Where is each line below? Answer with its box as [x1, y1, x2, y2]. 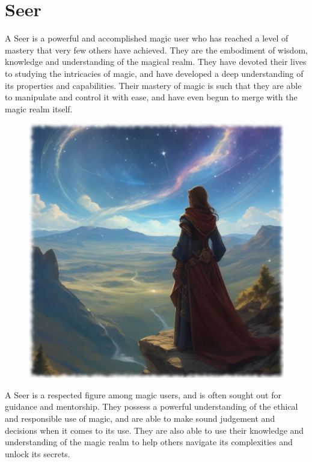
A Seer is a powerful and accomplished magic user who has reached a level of [5, 32, 289, 44]
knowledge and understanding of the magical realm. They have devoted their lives [5, 55, 307, 68]
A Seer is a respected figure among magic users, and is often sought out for [5, 388, 281, 401]
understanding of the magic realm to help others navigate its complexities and [5, 436, 293, 448]
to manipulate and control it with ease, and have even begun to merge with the [5, 91, 298, 103]
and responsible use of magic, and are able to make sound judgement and [5, 412, 275, 425]
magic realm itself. [5, 102, 73, 115]
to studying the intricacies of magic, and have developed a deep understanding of [5, 67, 304, 79]
